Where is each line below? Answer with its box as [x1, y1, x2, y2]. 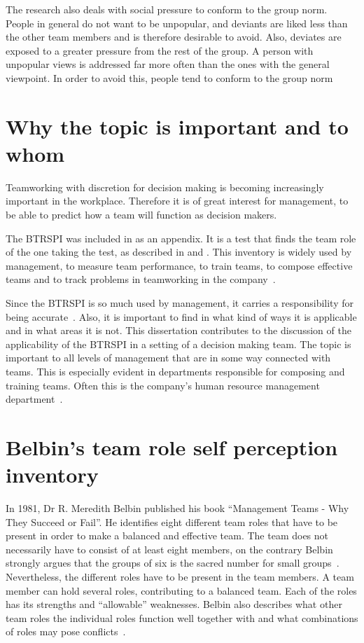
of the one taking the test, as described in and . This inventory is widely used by [6, 244, 352, 259]
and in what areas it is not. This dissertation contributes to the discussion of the [6, 323, 351, 338]
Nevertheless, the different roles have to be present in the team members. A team [6, 569, 354, 584]
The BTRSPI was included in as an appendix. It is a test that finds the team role [6, 230, 356, 245]
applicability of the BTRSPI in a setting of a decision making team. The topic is [6, 336, 351, 351]
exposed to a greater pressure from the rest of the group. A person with [6, 43, 314, 57]
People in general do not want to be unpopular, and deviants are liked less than [6, 15, 348, 30]
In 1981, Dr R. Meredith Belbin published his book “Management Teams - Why [6, 501, 349, 516]
